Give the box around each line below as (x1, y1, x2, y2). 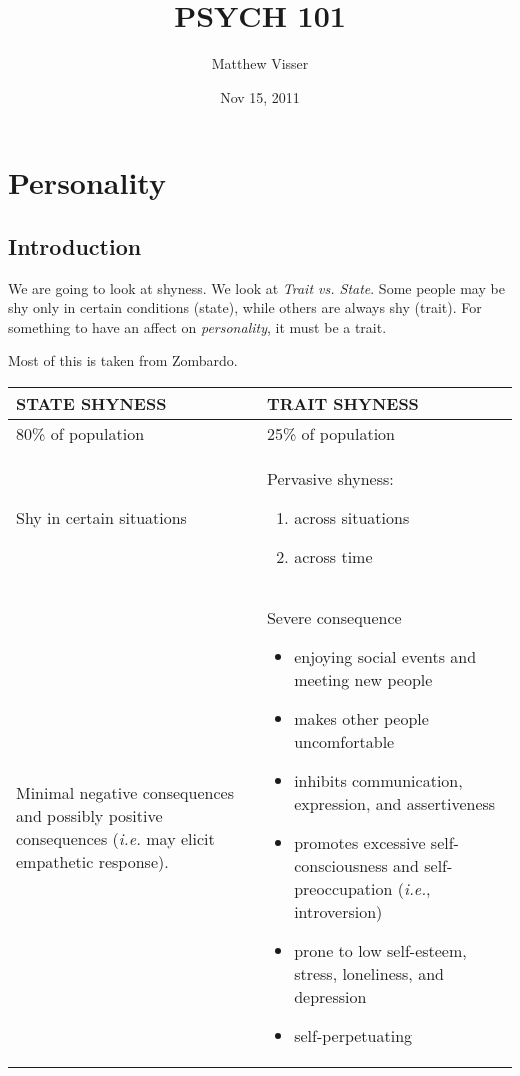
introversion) (294, 900, 383, 924)
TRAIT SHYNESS (266, 392, 419, 416)
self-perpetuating (294, 1024, 413, 1048)
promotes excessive (294, 831, 426, 855)
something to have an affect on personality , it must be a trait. (8, 316, 387, 337)
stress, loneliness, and (294, 962, 444, 986)
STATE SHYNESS (16, 392, 167, 416)
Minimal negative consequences (16, 780, 234, 804)
